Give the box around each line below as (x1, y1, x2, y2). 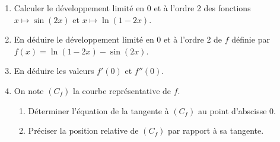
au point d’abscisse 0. (198, 104, 276, 117)
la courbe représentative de (72, 84, 171, 96)
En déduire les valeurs (14, 64, 94, 77)
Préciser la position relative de (28, 124, 139, 137)
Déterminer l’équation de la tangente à (28, 104, 169, 117)
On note (14, 84, 44, 96)
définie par (231, 33, 270, 46)
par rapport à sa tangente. (167, 124, 264, 137)
